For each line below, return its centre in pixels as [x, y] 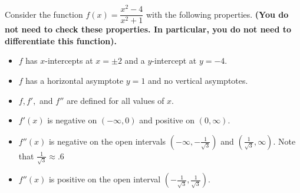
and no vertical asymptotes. [198, 80]
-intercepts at [69, 60]
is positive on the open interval [105, 179]
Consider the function [44, 14]
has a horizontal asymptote [75, 80]
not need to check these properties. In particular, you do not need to [148, 29]
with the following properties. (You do [217, 14]
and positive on [167, 120]
